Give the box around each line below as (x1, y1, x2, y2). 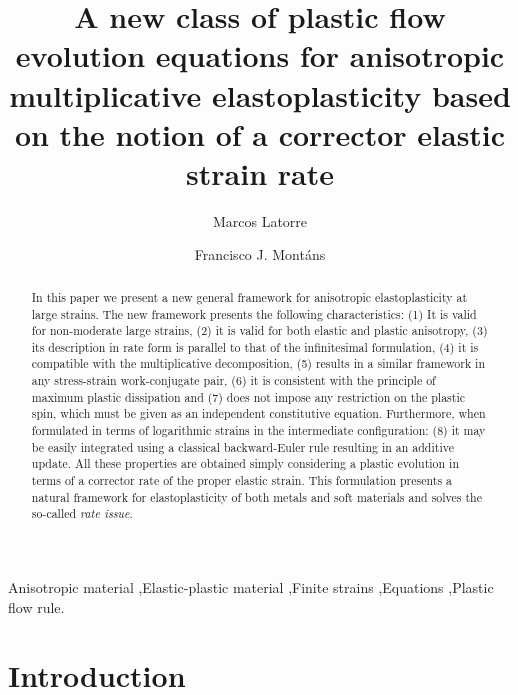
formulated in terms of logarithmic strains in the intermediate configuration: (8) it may (31, 422, 486, 439)
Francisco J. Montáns (194, 244, 326, 265)
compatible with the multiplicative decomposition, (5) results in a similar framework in (31, 355, 486, 372)
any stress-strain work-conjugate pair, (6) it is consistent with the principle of (31, 372, 436, 389)
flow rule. (8, 596, 65, 617)
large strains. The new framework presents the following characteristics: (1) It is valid (31, 305, 477, 322)
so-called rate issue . (31, 505, 133, 522)
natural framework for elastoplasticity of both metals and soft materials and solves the (31, 488, 482, 505)
